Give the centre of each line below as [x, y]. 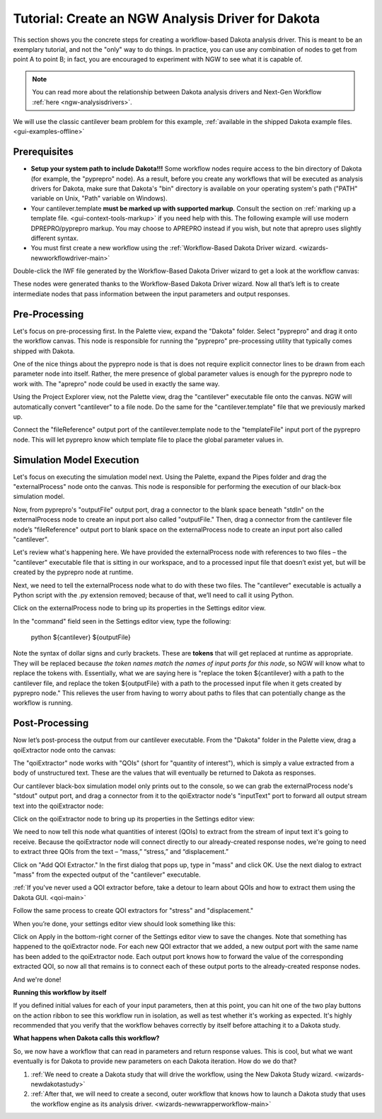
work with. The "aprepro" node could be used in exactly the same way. [116, 383]
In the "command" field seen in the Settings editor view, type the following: [122, 621]
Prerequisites [43, 152]
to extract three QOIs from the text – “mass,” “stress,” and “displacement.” [121, 852]
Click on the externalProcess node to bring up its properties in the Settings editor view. [139, 608]
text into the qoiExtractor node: [58, 806]
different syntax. [55, 238]
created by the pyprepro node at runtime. [73, 572]
